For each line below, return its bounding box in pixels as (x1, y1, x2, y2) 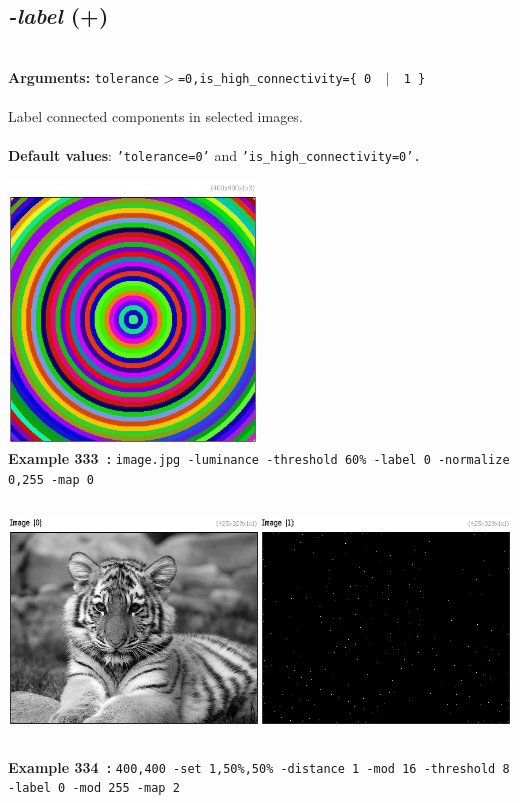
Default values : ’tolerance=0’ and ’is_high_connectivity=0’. (8, 145, 421, 166)
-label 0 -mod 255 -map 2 (8, 781, 180, 796)
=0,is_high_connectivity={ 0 (177, 71, 372, 86)
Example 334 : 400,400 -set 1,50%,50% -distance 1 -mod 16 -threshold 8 (8, 756, 510, 777)
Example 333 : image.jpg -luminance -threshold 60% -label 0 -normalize (8, 448, 510, 469)
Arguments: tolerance (8, 66, 160, 87)
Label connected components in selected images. (8, 106, 303, 127)
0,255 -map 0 (8, 472, 94, 487)
